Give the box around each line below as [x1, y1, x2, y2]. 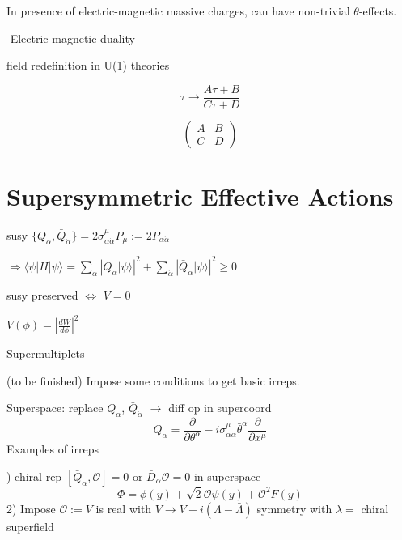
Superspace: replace [6, 399, 104, 416]
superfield [6, 517, 54, 534]
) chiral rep [6, 468, 62, 484]
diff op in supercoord [168, 399, 272, 416]
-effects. [358, 2, 397, 19]
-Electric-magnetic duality [6, 29, 135, 46]
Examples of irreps [6, 440, 99, 457]
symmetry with [256, 500, 332, 517]
